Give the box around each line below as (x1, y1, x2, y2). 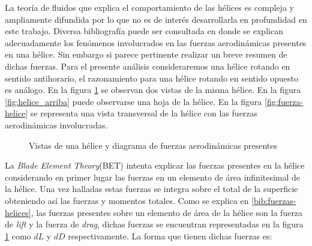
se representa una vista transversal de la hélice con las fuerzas (30, 107, 258, 119)
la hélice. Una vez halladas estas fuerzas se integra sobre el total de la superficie (5, 182, 298, 195)
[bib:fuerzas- (251, 194, 296, 206)
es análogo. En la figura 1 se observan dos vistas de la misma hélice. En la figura (5, 83, 301, 96)
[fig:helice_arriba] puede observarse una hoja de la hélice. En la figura (5, 95, 262, 107)
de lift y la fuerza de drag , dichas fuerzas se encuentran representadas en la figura (5, 218, 304, 230)
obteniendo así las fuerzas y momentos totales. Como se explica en (5, 194, 249, 206)
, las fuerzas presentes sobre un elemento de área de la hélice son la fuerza (31, 206, 303, 218)
